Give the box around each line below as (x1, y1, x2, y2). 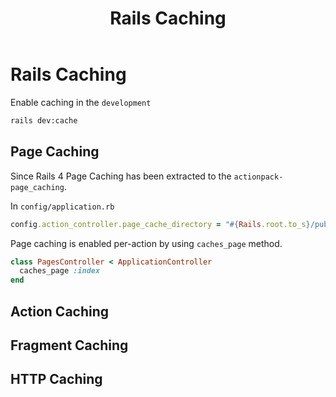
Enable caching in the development (10, 96, 152, 108)
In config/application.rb (10, 200, 115, 212)
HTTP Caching (10, 371, 103, 388)
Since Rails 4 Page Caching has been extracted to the (10, 170, 232, 182)
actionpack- (233, 172, 284, 182)
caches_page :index (19, 266, 101, 276)
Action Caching (10, 303, 110, 320)
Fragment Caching (10, 337, 129, 354)
